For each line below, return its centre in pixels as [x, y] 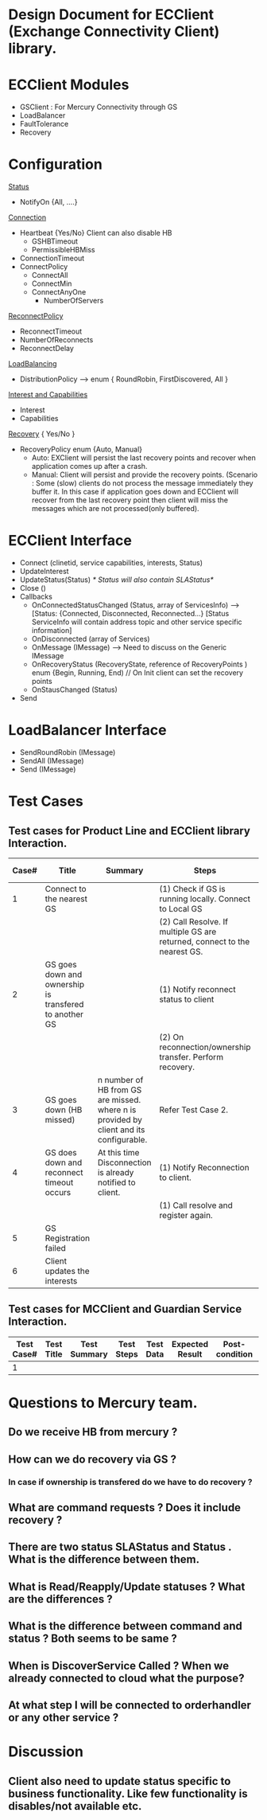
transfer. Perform [192, 1056]
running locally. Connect [205, 899]
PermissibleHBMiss [63, 250]
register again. [186, 1215]
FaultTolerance [44, 124]
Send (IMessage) [48, 769]
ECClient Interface [70, 541]
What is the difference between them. [104, 1559]
